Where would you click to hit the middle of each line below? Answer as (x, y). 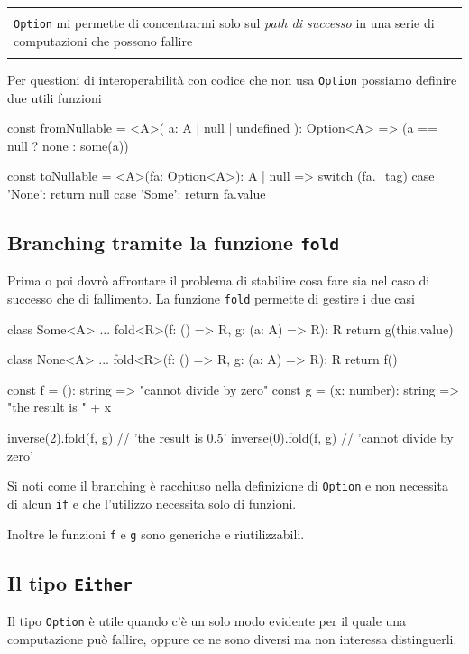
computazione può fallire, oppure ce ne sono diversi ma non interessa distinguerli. (232, 638)
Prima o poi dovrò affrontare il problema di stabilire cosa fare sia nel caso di (219, 280)
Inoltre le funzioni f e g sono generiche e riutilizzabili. (156, 533)
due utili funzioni (55, 97)
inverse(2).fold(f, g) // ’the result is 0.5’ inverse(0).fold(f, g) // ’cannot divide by (230, 438)
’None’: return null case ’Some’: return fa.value (137, 194)
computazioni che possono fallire (103, 40)
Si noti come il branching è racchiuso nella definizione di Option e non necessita (228, 486)
